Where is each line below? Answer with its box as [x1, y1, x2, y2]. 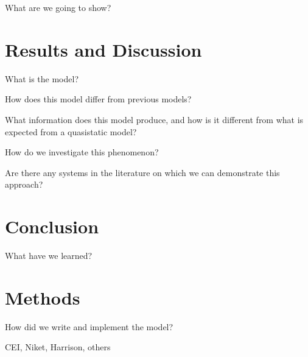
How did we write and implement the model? [5, 320, 173, 333]
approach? [5, 178, 43, 191]
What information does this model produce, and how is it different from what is [5, 113, 304, 125]
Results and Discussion [5, 37, 202, 62]
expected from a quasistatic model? [5, 125, 137, 138]
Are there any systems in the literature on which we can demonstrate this [5, 166, 280, 178]
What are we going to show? [5, 1, 111, 13]
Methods [5, 285, 80, 309]
